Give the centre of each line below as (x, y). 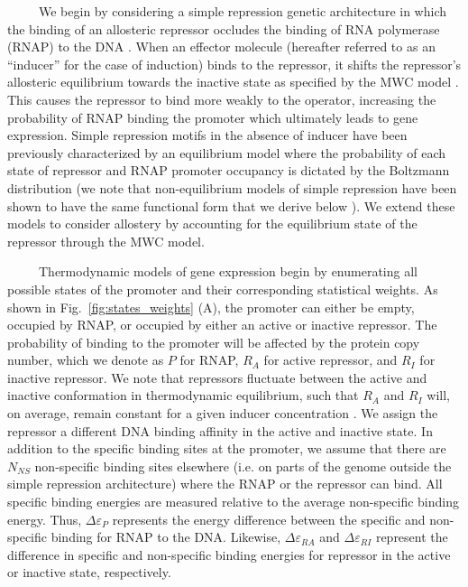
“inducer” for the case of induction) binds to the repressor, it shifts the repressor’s (234, 64)
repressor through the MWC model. (106, 241)
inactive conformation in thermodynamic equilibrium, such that (183, 395)
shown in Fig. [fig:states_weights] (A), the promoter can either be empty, (211, 307)
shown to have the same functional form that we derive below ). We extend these (231, 205)
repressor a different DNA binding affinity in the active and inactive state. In (220, 430)
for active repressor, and (330, 360)
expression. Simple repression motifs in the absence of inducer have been (207, 135)
